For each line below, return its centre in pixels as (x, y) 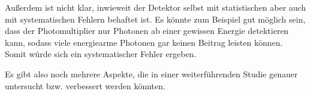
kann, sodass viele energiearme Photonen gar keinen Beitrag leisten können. (144, 42)
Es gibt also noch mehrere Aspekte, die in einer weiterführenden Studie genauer (151, 73)
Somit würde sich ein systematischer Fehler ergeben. (101, 54)
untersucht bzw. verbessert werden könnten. (85, 85)
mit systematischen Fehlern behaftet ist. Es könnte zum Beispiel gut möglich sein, (155, 19)
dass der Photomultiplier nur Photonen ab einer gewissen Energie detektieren (147, 31)
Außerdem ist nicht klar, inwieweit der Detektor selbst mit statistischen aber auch (155, 7)
